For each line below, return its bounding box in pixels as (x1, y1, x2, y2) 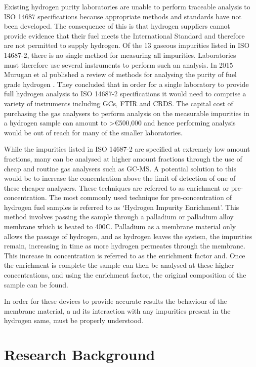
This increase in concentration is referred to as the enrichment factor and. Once (4, 250, 245, 260)
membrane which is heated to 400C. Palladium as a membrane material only (4, 221, 236, 232)
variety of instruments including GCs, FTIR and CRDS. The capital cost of (4, 98, 233, 108)
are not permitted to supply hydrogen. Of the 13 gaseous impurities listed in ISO (4, 40, 250, 50)
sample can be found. (4, 279, 68, 289)
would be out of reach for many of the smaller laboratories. (4, 127, 183, 137)
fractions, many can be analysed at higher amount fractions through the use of (4, 153, 242, 163)
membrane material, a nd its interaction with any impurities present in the (4, 305, 231, 316)
